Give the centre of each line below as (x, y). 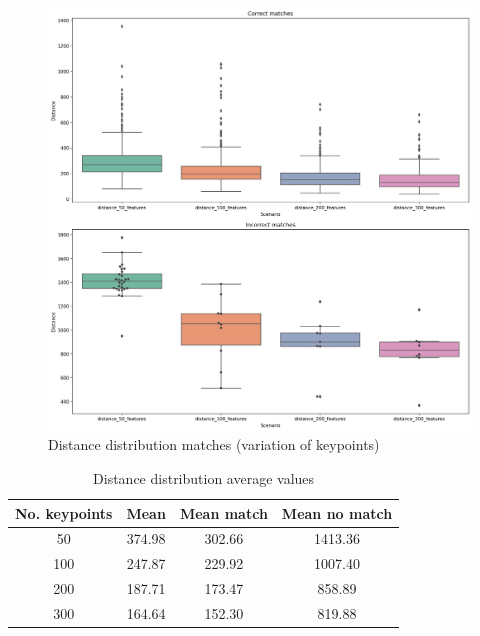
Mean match (223, 512)
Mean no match (337, 512)
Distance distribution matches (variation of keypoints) (214, 444)
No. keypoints (64, 512)
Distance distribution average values (204, 477)
